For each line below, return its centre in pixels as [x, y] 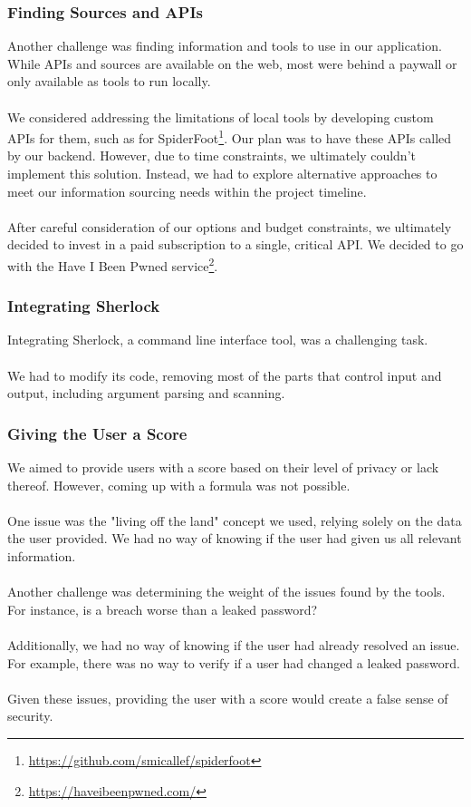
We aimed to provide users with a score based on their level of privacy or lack [223, 467]
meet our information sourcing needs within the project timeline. [187, 191]
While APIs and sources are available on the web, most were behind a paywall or [232, 63]
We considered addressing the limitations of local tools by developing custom [221, 117]
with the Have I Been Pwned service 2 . [113, 264]
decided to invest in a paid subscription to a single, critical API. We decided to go [235, 244]
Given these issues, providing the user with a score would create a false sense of [228, 698]
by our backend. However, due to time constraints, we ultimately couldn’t [211, 156]
